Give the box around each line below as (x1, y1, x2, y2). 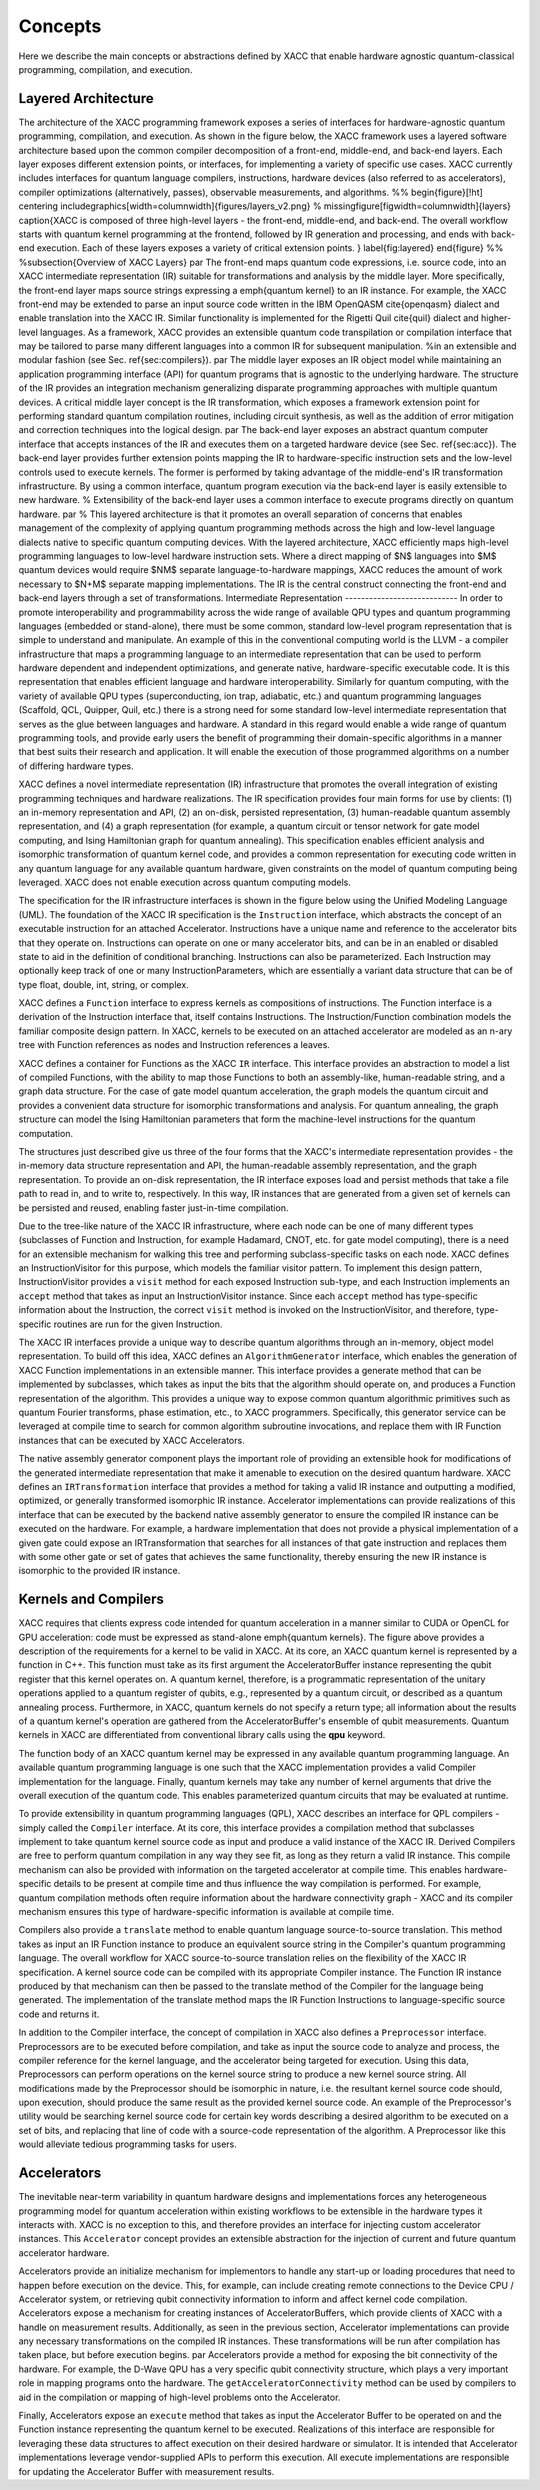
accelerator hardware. (18, 2246, 110, 2259)
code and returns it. (18, 2008, 100, 2020)
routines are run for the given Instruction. (53, 1318, 223, 1330)
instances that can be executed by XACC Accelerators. (18, 1434, 245, 1446)
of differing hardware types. (18, 760, 134, 772)
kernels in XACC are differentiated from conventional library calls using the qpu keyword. (18, 1729, 386, 1741)
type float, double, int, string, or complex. (18, 978, 189, 990)
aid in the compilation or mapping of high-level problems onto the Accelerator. (18, 2391, 341, 2403)
